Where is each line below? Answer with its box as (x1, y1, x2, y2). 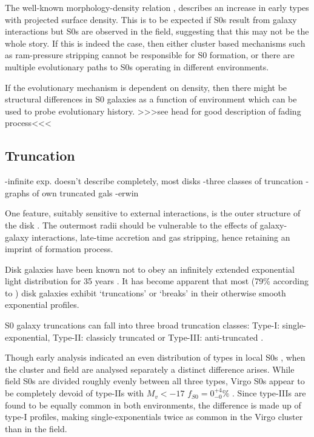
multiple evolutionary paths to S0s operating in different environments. (5, 60, 269, 73)
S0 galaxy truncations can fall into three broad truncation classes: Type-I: (5, 319, 280, 332)
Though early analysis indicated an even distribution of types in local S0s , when (5, 351, 306, 364)
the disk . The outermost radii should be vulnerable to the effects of (5, 218, 258, 231)
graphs (5, 186, 30, 199)
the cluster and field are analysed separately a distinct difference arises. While (5, 362, 295, 375)
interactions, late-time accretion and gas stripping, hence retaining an (32, 230, 290, 243)
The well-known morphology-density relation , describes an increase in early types (5, 1, 309, 13)
